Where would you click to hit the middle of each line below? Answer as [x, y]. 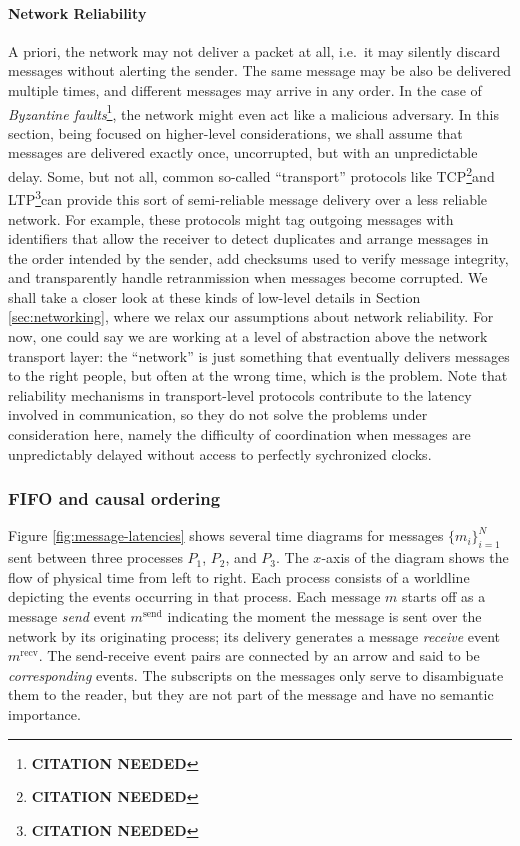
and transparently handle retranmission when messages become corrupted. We [248, 277]
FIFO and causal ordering [114, 498]
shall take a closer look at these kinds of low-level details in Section [214, 296]
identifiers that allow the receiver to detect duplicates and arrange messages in [248, 238]
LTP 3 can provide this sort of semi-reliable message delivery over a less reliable [248, 197]
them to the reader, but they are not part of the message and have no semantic [251, 694]
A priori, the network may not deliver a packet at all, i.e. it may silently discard [254, 50]
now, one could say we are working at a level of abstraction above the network [248, 336]
